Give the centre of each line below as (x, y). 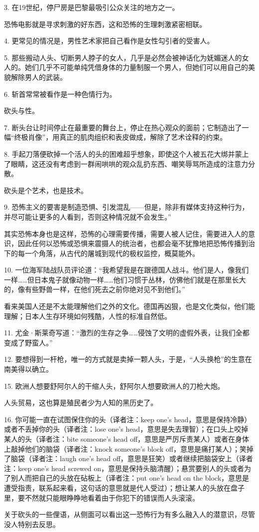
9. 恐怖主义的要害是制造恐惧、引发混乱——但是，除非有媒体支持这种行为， (127, 207)
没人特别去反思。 (32, 524)
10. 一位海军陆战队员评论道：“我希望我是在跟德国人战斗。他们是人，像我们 (127, 270)
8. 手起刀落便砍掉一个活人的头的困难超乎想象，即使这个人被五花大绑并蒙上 (127, 153)
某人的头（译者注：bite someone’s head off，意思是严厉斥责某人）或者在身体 (127, 439)
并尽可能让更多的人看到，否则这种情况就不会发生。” (88, 216)
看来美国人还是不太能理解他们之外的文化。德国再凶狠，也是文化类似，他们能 (129, 306)
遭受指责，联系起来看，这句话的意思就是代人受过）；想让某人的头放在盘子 (124, 487)
